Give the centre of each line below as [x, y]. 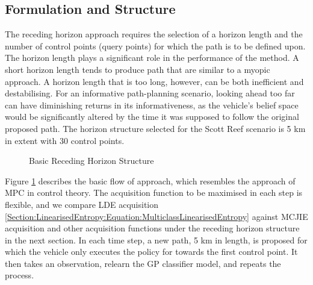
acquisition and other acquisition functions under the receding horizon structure [152, 228]
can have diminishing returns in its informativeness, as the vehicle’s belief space [152, 105]
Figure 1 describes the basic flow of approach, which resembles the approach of [150, 180]
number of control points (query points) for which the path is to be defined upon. [155, 45]
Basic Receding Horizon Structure [91, 161]
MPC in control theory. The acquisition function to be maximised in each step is [154, 193]
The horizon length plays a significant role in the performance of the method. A [152, 58]
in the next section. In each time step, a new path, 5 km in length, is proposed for [156, 240]
